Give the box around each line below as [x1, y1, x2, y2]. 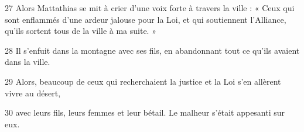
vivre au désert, [5, 86, 61, 99]
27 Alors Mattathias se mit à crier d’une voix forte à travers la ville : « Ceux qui [5, 2, 295, 13]
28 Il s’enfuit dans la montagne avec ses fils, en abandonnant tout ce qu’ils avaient [5, 44, 300, 56]
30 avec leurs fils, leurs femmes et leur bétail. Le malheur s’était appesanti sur [5, 106, 285, 119]
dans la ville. [5, 55, 50, 68]
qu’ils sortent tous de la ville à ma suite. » [5, 25, 156, 37]
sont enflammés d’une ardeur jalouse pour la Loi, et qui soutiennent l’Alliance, [5, 13, 286, 25]
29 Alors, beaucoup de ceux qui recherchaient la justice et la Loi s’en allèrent [5, 75, 281, 87]
